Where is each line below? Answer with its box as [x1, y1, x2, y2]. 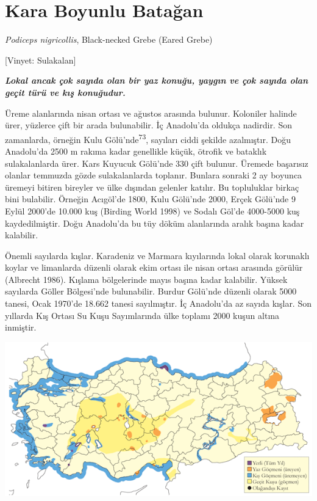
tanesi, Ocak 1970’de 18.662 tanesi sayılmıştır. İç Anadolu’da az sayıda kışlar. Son [5, 297, 312, 310]
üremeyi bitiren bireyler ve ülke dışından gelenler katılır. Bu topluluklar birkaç [5, 180, 299, 193]
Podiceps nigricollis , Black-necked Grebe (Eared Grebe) [5, 33, 213, 46]
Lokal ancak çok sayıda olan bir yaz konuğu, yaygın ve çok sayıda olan [5, 74, 308, 87]
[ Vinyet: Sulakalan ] [5, 53, 76, 66]
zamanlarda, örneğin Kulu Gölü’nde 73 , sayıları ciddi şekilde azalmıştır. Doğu [5, 131, 291, 145]
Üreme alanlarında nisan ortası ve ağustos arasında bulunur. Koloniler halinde [5, 106, 297, 119]
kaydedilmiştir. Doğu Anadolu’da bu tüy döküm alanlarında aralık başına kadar [5, 216, 304, 229]
